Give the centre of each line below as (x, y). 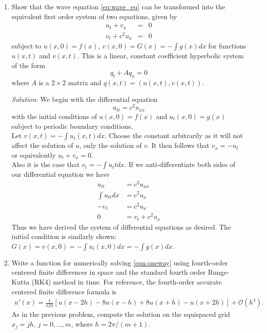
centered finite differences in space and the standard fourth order (109, 272)
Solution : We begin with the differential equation (84, 99)
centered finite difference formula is (64, 291)
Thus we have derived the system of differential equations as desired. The (121, 226)
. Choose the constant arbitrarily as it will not (174, 135)
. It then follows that (178, 145)
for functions (227, 46)
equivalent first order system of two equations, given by (94, 16)
